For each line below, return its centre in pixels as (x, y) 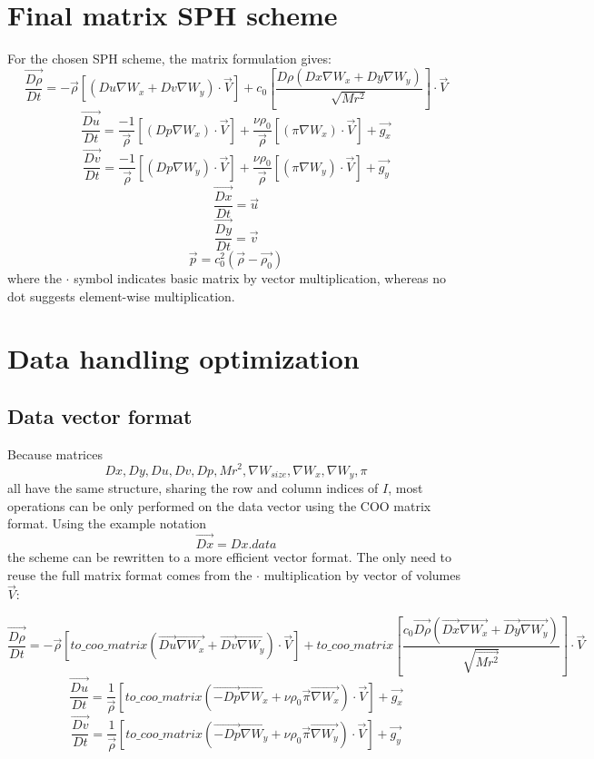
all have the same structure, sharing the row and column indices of (193, 487)
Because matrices (55, 453)
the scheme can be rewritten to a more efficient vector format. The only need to (230, 556)
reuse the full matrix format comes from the (130, 574)
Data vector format (100, 416)
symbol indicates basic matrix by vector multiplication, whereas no (260, 278)
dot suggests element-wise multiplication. (121, 296)
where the (35, 278)
